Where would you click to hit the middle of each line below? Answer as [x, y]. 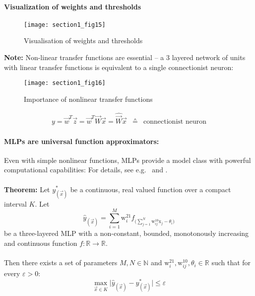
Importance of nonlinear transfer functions [88, 99]
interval [15, 203]
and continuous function [41, 243]
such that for [231, 262]
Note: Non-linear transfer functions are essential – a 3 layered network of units [125, 57]
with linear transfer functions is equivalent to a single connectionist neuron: [119, 67]
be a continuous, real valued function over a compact [151, 189]
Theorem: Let [27, 189]
